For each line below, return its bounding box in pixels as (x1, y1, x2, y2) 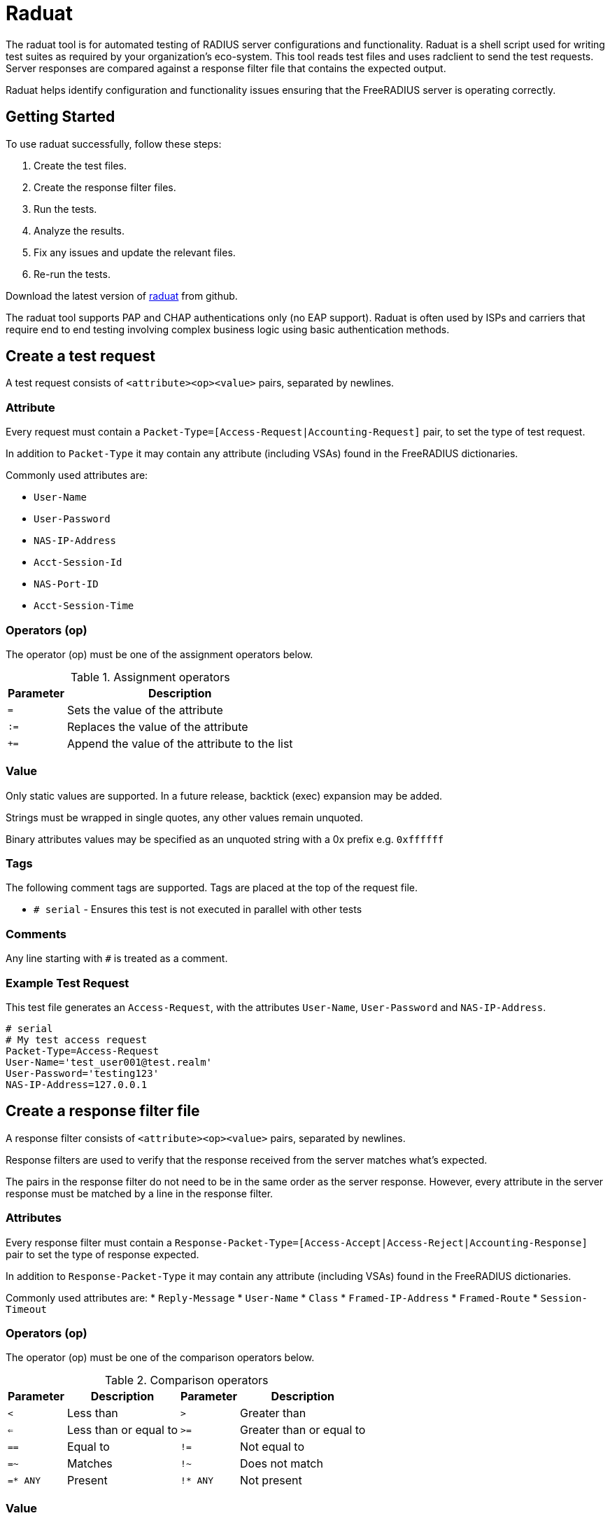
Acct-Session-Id (34, 557, 122, 569)
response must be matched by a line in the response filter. (6, 1187, 274, 1199)
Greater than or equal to (239, 1423, 366, 1437)
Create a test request (6, 347, 155, 365)
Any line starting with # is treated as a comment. (6, 952, 228, 965)
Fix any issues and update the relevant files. (34, 246, 236, 258)
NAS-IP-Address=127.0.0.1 (6, 1078, 148, 1090)
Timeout (6, 1303, 48, 1315)
